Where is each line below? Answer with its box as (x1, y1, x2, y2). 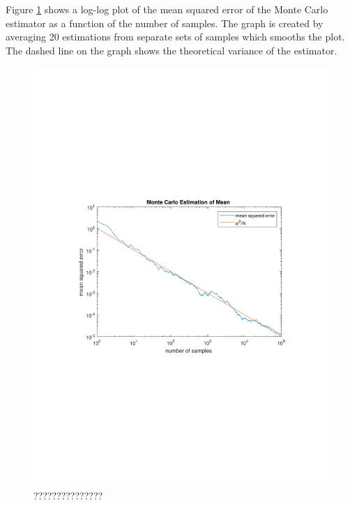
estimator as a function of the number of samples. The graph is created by (6, 15, 324, 30)
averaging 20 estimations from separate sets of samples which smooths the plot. (6, 29, 345, 44)
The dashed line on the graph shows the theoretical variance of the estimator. (6, 43, 337, 57)
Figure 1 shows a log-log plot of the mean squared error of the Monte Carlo (6, 2, 328, 16)
